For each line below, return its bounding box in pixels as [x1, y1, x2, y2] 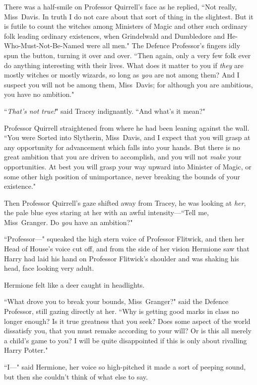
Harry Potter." [4, 345, 48, 355]
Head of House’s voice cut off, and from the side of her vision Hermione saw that [4, 243, 250, 254]
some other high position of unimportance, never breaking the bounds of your [4, 171, 240, 181]
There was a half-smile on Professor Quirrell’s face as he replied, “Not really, [4, 1, 237, 11]
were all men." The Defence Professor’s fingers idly [86, 40, 241, 51]
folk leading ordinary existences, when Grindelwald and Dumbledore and [4, 30, 225, 41]
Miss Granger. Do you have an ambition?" [4, 217, 133, 227]
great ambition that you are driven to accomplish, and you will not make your [4, 152, 242, 162]
